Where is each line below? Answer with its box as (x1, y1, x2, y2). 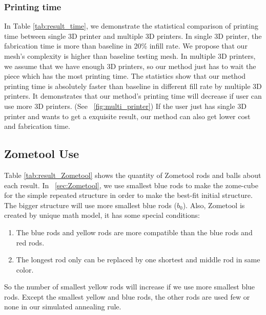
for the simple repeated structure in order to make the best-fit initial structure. (4, 190, 253, 200)
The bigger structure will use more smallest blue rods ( (4, 199, 177, 210)
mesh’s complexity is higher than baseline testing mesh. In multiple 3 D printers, (4, 51, 256, 61)
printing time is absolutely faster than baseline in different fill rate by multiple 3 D (4, 80, 262, 91)
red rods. (16, 237, 45, 247)
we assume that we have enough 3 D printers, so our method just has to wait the (4, 60, 256, 71)
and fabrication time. (4, 121, 70, 131)
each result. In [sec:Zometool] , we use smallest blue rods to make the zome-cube (4, 179, 258, 190)
